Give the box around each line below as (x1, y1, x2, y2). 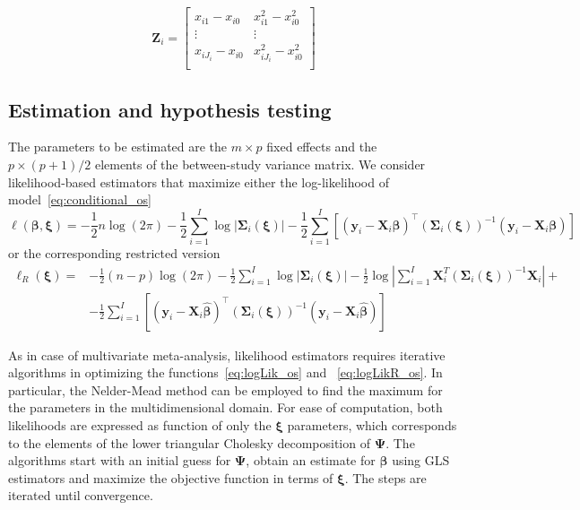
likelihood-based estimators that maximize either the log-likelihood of (8, 172, 389, 191)
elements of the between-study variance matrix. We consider (94, 155, 426, 174)
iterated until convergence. (8, 486, 153, 505)
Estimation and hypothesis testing (8, 95, 332, 123)
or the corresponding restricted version (8, 243, 221, 262)
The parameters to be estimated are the (8, 137, 228, 156)
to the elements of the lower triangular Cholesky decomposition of (8, 433, 370, 452)
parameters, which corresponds (287, 415, 457, 434)
